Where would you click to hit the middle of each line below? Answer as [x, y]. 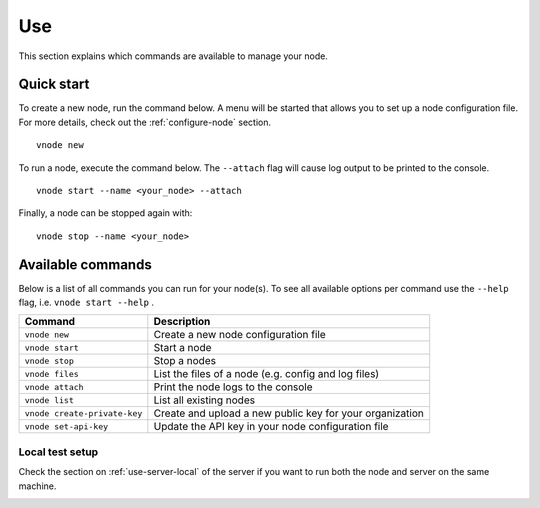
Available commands [85, 264]
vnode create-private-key [83, 413]
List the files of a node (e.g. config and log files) [266, 374]
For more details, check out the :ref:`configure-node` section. [145, 122]
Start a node [182, 348]
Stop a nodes [185, 361]
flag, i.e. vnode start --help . [86, 302]
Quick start [54, 84]
